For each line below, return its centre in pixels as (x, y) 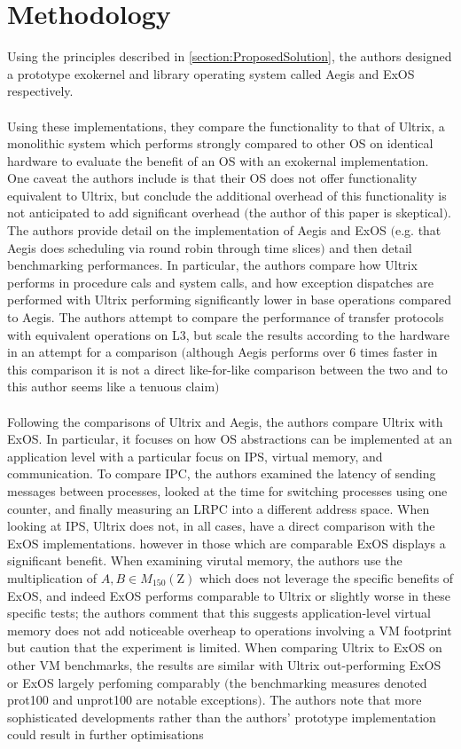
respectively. (40, 91)
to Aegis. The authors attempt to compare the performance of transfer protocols (226, 317)
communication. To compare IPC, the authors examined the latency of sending (222, 473)
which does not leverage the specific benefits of (327, 577)
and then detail (371, 247)
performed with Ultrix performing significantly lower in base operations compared (230, 300)
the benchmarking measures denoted (328, 682)
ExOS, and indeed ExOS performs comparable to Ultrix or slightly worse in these (229, 595)
